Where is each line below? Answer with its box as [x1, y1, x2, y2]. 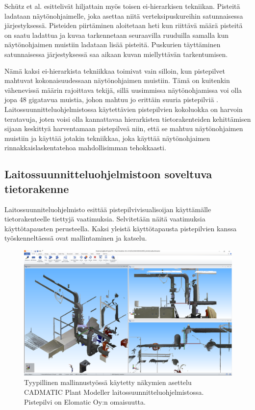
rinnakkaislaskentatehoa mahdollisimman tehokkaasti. [4, 142, 166, 153]
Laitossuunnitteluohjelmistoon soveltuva [4, 166, 212, 182]
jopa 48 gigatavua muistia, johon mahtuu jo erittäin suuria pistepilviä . [4, 94, 218, 105]
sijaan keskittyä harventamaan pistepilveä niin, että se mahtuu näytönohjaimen [4, 123, 243, 134]
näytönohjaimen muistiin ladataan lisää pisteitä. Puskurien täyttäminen [4, 39, 221, 50]
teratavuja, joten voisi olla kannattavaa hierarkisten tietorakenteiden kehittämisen [4, 113, 251, 124]
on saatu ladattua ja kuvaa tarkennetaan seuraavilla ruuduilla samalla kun [4, 29, 229, 40]
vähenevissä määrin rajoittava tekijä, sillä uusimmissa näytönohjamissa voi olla [4, 84, 242, 95]
